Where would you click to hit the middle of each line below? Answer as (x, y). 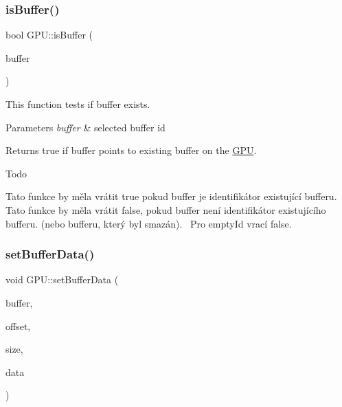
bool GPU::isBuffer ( (49, 35)
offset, (18, 326)
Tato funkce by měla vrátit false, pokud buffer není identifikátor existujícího (166, 209)
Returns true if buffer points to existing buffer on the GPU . (131, 150)
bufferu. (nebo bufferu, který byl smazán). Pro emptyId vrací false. (149, 223)
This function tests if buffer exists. (78, 104)
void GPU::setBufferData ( (62, 279)
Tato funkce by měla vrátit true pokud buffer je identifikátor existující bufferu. (171, 196)
